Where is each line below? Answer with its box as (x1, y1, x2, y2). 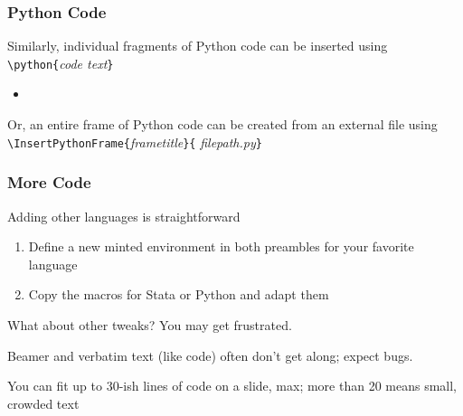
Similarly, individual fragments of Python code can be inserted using (7, 36, 388, 55)
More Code (7, 171, 91, 194)
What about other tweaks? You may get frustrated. (7, 315, 292, 334)
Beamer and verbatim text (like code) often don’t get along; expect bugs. (7, 345, 413, 364)
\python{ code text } (7, 53, 114, 72)
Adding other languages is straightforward (7, 206, 241, 225)
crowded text (7, 393, 80, 412)
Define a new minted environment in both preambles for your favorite (28, 237, 414, 256)
